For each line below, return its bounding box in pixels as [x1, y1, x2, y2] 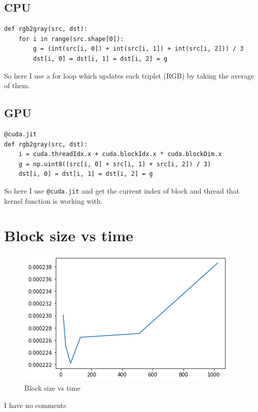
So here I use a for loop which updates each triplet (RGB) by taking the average [4, 70, 254, 81]
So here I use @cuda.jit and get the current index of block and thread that [4, 185, 240, 196]
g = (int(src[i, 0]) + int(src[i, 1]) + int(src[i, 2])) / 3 [33, 45, 244, 53]
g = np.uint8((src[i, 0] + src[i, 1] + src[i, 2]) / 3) [18, 160, 211, 168]
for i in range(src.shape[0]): [18, 35, 124, 43]
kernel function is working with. [4, 195, 103, 206]
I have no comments [4, 399, 66, 410]
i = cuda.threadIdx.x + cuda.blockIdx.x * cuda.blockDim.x [18, 151, 222, 158]
